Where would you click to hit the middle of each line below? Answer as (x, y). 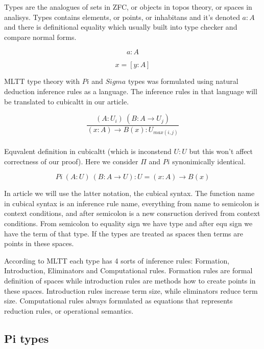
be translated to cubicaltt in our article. (67, 101)
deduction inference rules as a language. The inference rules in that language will (131, 91)
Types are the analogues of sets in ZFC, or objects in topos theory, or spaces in (128, 7)
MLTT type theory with (42, 81)
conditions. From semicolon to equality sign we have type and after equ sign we (128, 223)
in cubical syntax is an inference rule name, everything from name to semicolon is (132, 203)
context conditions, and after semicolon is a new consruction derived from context (132, 213)
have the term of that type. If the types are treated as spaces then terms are (124, 233)
